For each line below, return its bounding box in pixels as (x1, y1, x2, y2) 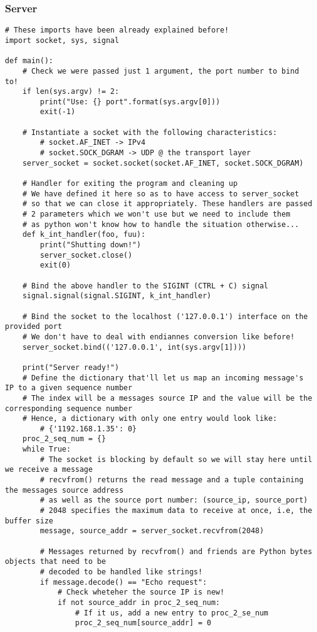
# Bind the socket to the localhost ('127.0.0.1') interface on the (22, 312, 308, 321)
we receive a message (5, 465, 93, 474)
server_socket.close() (40, 250, 132, 260)
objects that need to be (5, 557, 106, 566)
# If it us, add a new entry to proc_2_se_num (75, 608, 269, 617)
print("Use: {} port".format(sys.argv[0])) (40, 97, 220, 106)
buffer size (5, 516, 53, 525)
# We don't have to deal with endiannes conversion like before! (22, 332, 295, 341)
